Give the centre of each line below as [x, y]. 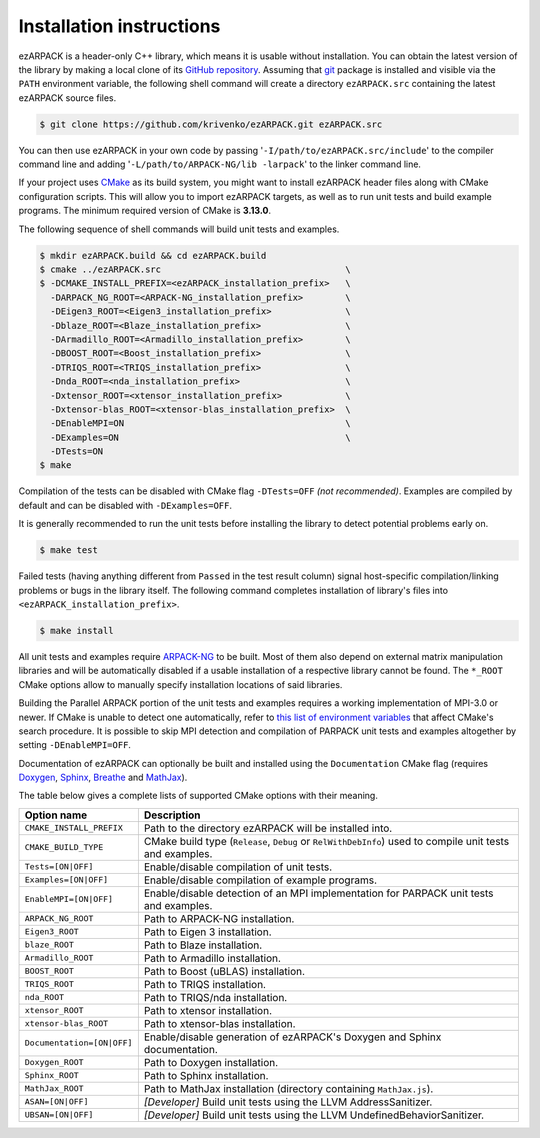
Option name [56, 815]
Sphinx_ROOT [51, 1075]
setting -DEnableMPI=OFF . [75, 745]
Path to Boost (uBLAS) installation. [224, 971]
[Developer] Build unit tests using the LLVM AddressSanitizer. [288, 1102]
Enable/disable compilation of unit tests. [238, 867]
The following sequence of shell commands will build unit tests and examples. [179, 229]
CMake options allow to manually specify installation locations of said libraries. [180, 684]
